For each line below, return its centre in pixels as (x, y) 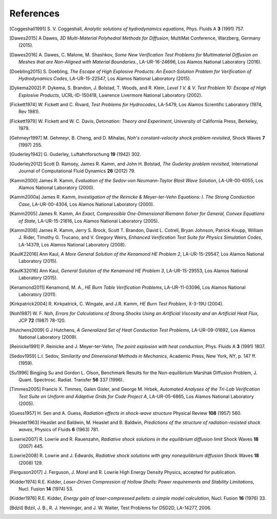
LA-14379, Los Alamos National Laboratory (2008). (72, 244)
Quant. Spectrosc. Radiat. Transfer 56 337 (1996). (71, 379)
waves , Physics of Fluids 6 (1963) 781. (59, 430)
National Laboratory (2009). (48, 337)
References (35, 13)
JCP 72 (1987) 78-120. (42, 320)
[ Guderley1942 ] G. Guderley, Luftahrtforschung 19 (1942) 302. (75, 155)
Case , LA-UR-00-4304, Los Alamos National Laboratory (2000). (86, 204)
